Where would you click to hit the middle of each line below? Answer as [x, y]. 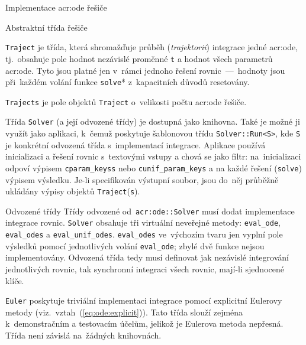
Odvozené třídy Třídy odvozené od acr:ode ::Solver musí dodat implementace [150, 211]
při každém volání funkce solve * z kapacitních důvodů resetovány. [128, 82]
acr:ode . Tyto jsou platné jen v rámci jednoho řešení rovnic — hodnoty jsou [145, 70]
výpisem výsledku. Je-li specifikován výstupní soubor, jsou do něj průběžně [142, 179]
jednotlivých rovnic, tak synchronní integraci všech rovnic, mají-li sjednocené [145, 269]
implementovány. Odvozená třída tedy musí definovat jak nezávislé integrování [147, 257]
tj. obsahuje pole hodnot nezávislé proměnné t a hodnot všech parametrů [139, 58]
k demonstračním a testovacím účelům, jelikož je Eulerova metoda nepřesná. [144, 323]
